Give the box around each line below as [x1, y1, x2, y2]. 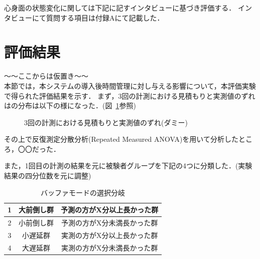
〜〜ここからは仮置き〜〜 [4, 71, 88, 81]
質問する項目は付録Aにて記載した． [46, 12, 164, 23]
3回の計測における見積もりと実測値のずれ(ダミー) [24, 117, 188, 127]
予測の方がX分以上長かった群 [61, 204, 159, 215]
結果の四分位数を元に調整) [4, 170, 91, 181]
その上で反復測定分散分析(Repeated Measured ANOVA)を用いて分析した [4, 134, 238, 144]
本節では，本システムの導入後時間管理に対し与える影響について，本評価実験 [4, 80, 256, 91]
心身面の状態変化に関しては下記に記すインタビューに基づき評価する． [4, 3, 236, 13]
